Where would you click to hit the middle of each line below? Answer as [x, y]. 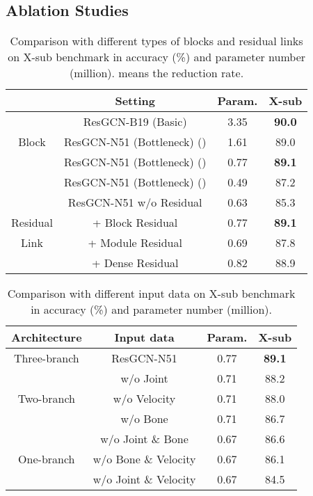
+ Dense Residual [135, 263]
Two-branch [46, 399]
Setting [135, 101]
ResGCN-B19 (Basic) [135, 122]
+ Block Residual [135, 223]
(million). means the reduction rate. [157, 73]
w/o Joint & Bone [144, 439]
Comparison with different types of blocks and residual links [156, 41]
